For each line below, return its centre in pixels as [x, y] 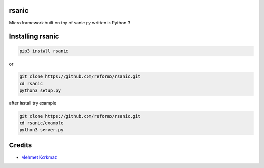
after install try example [33, 103]
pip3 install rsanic [44, 51]
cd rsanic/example [41, 123]
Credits [21, 145]
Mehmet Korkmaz [39, 157]
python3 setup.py [40, 90]
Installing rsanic [34, 36]
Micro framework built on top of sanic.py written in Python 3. [70, 23]
